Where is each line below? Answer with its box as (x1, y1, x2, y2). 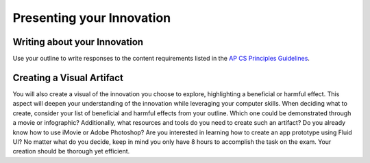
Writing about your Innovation (12, 36, 144, 48)
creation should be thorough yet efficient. (12, 147, 130, 155)
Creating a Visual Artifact (12, 72, 123, 83)
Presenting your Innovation (12, 10, 171, 25)
